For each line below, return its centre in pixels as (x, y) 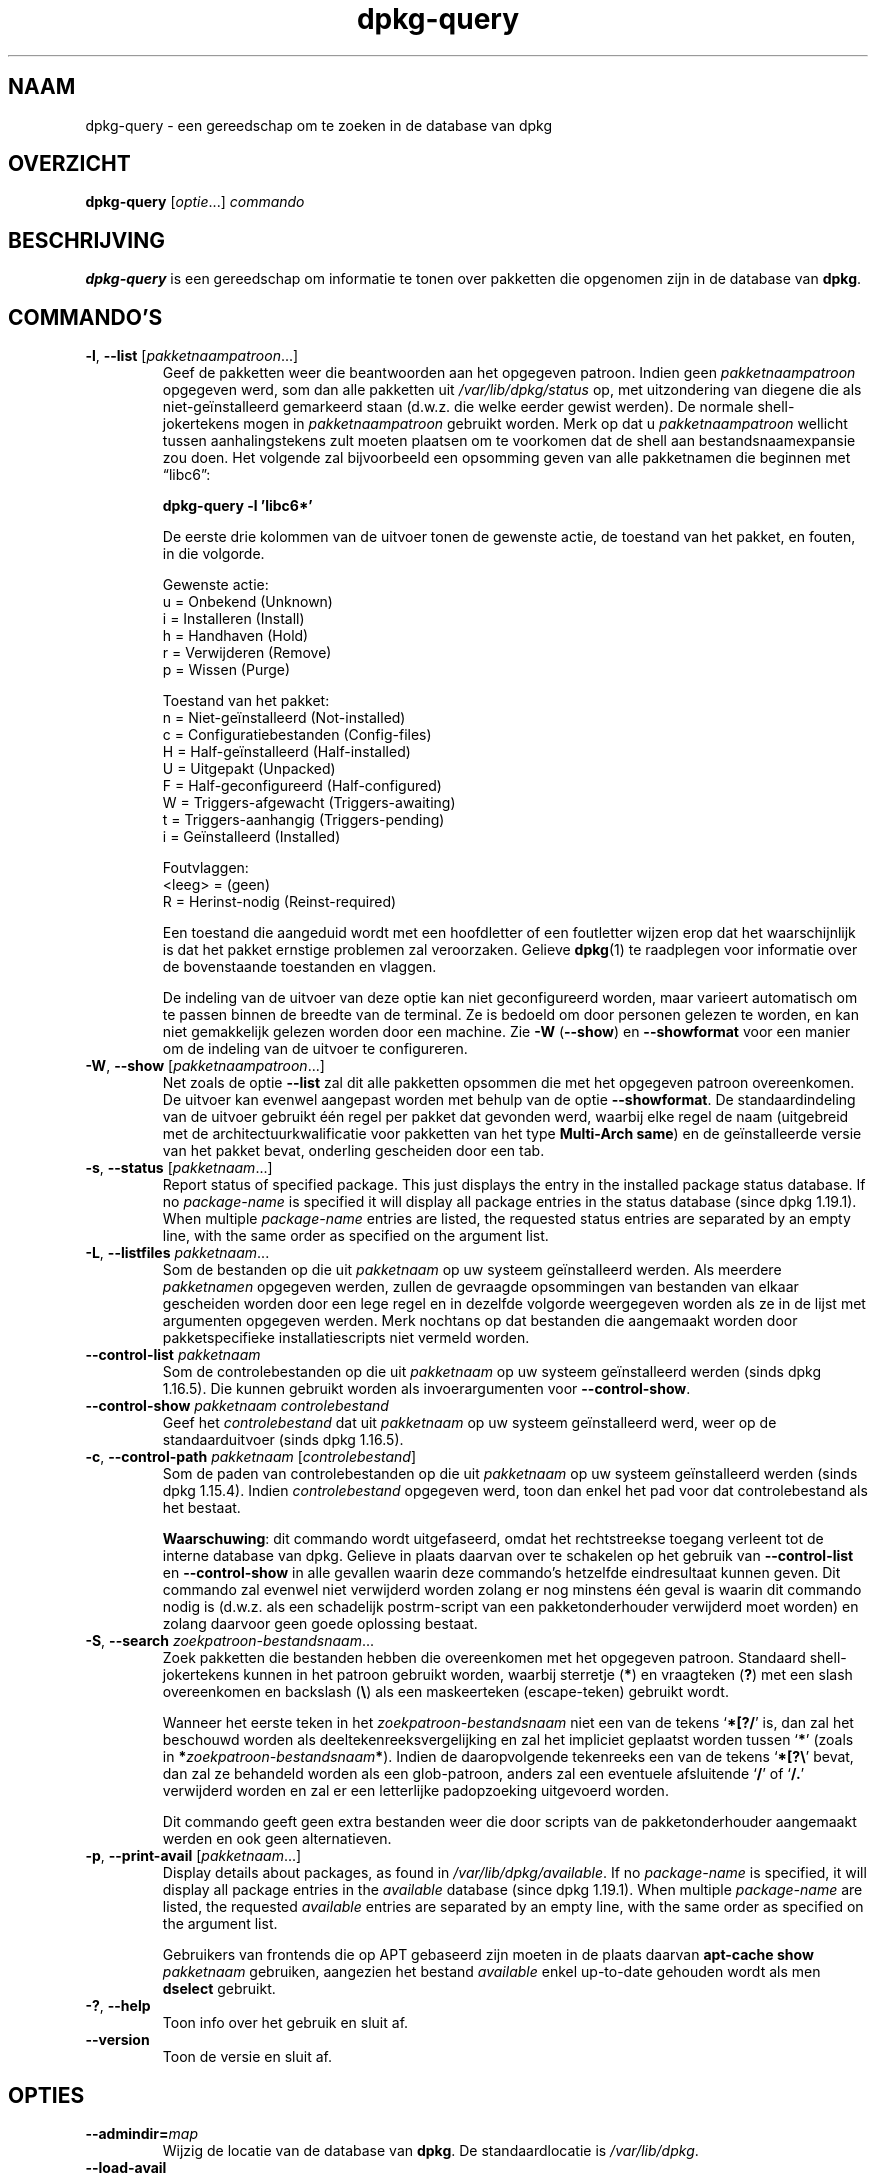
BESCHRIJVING (86, 240)
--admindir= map (141, 2133)
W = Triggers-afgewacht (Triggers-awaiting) (309, 803)
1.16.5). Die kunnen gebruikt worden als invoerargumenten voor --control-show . (426, 1389)
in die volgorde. (213, 554)
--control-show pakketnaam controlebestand (237, 1406)
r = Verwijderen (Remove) (247, 653)
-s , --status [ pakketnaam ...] (179, 1168)
